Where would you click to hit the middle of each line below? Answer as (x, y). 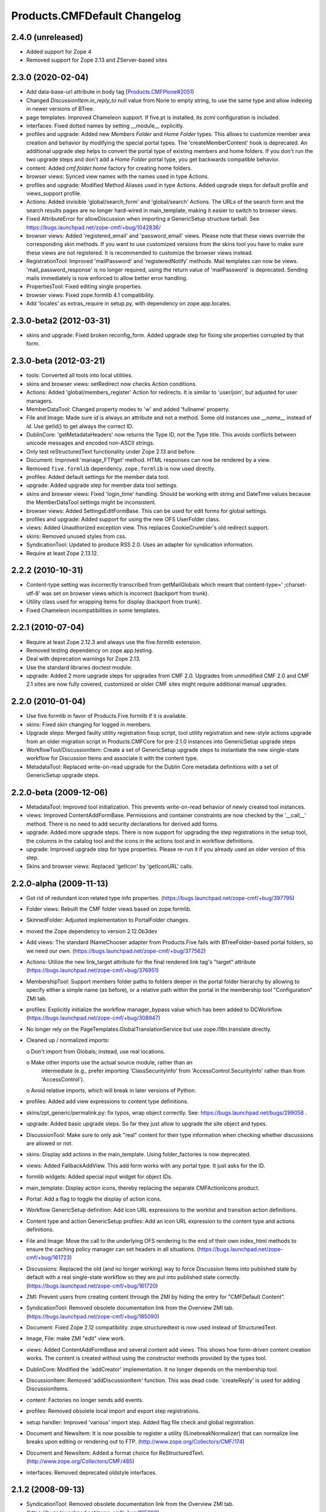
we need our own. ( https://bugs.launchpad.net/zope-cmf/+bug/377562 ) (116, 951)
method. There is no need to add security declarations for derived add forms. (122, 824)
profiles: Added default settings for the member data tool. (98, 477)
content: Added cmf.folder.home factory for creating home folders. (109, 168)
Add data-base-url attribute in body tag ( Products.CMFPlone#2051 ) (110, 92)
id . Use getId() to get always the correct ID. (80, 426)
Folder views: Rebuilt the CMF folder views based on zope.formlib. (109, 909)
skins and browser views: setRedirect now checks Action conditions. (112, 383)
